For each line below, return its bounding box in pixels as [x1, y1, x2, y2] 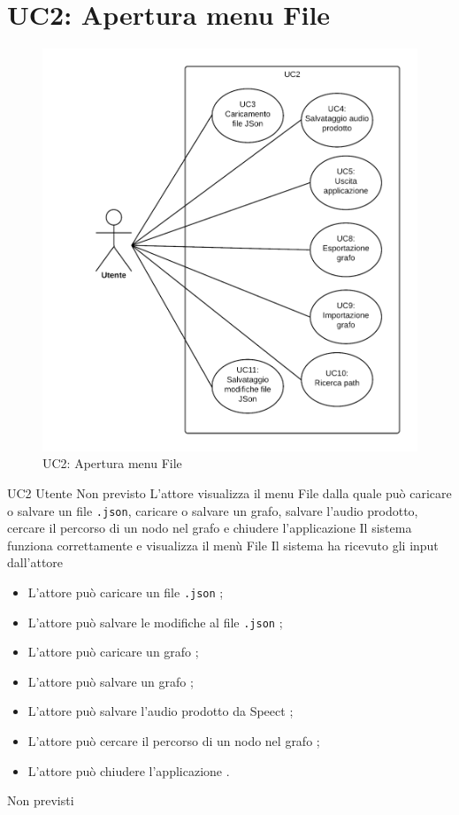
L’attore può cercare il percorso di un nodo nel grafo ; [27, 732, 320, 750]
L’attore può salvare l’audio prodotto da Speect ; [27, 702, 294, 720]
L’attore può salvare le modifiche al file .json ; [27, 612, 283, 631]
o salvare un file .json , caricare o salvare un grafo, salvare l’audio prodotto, [7, 501, 418, 519]
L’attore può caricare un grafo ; [27, 642, 199, 661]
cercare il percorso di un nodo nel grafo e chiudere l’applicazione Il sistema [7, 519, 412, 537]
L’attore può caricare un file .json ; [27, 582, 224, 601]
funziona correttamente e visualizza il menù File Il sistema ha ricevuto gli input [7, 535, 439, 554]
